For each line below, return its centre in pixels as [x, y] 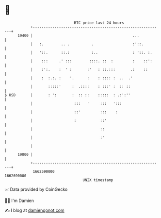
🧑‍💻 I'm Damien [19, 201]
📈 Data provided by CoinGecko [36, 189]
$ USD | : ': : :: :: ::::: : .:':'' [68, 95]
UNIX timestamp [98, 180]
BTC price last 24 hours [99, 23]
